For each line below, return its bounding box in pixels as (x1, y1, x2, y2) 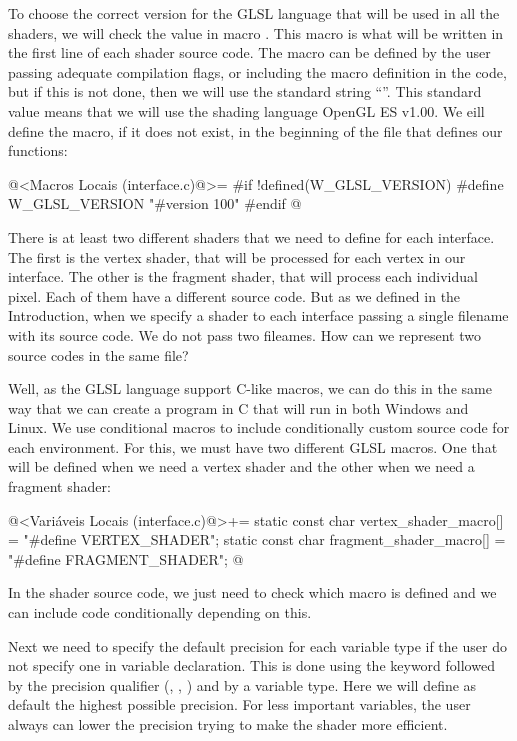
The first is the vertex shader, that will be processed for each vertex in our (8, 246, 466, 267)
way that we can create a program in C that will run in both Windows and (8, 397, 469, 418)
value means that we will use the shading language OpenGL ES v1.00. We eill (8, 100, 485, 121)
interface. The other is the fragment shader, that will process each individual (8, 266, 478, 287)
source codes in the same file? (8, 344, 189, 365)
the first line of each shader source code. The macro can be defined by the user (8, 42, 491, 63)
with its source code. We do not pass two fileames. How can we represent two (8, 324, 481, 345)
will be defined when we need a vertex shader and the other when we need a (8, 456, 475, 477)
